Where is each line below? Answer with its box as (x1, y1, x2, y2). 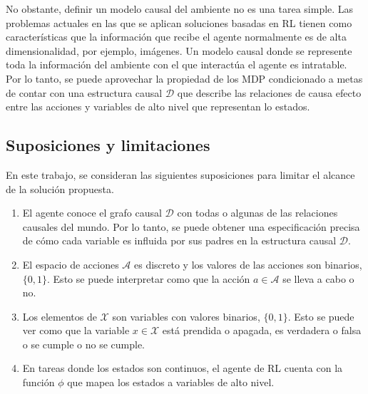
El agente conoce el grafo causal (22, 205, 162, 220)
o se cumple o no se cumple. (22, 336, 145, 351)
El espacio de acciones (22, 256, 119, 271)
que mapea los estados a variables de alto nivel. (67, 375, 275, 390)
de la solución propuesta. (6, 181, 114, 196)
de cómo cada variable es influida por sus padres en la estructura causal (22, 233, 337, 248)
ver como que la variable (22, 323, 130, 338)
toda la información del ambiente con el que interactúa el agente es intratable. (6, 57, 347, 72)
